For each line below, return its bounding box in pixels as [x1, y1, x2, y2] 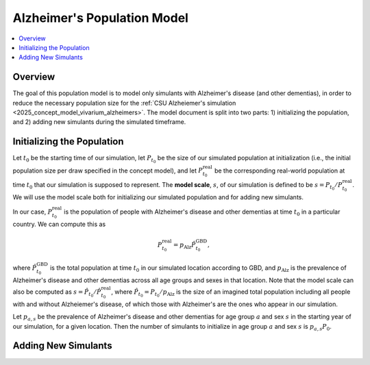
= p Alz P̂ [173, 240, 196, 250]
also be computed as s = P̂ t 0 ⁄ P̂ [12, 288, 102, 299]
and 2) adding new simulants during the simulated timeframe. [12, 118, 186, 126]
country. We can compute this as [12, 220, 106, 228]
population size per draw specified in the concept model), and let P [12, 166, 203, 175]
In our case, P [12, 207, 53, 216]
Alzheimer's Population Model [12, 10, 188, 25]
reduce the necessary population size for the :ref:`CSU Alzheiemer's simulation [12, 99, 236, 107]
